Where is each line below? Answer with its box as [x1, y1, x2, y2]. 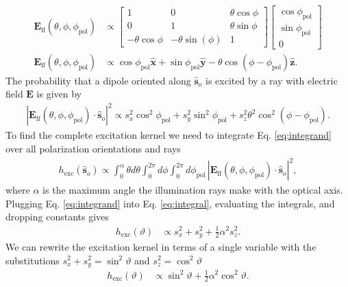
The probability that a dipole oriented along [5, 73, 191, 87]
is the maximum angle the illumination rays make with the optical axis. [42, 183, 343, 197]
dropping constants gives [5, 209, 109, 224]
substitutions [5, 253, 60, 267]
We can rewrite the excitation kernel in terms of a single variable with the [5, 239, 316, 253]
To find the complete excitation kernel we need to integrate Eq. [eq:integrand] [5, 128, 332, 142]
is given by [36, 87, 82, 101]
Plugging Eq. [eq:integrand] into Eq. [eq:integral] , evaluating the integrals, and [5, 196, 335, 210]
